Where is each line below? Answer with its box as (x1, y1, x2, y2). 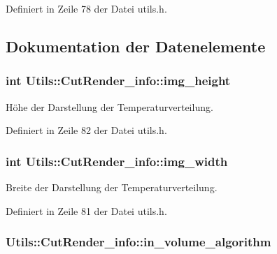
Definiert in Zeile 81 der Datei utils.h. (6, 203, 167, 218)
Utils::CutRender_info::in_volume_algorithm (6, 233, 271, 251)
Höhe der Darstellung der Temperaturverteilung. (6, 99, 213, 114)
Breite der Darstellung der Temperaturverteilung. (6, 180, 218, 194)
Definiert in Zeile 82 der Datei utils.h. (6, 123, 167, 137)
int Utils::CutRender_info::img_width (6, 152, 228, 170)
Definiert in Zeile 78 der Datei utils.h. (6, 1, 167, 15)
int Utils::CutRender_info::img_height (6, 72, 231, 89)
